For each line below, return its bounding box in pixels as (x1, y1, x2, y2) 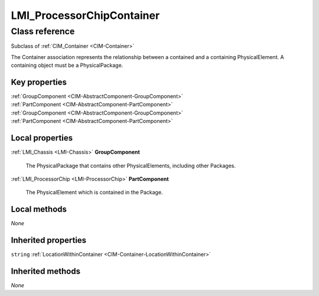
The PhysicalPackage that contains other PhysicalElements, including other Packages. (25, 162, 236, 169)
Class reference (11, 26, 75, 37)
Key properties (11, 77, 67, 87)
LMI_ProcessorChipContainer (11, 9, 160, 22)
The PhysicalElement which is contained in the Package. (25, 189, 163, 196)
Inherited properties (11, 235, 87, 245)
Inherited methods (11, 266, 81, 276)
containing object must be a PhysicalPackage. (11, 62, 123, 69)
